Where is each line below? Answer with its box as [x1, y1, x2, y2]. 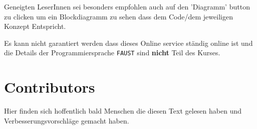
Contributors [4, 77, 95, 97]
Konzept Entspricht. [4, 21, 66, 31]
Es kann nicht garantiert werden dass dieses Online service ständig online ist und [4, 37, 253, 48]
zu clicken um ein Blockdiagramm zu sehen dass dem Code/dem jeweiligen [4, 11, 233, 21]
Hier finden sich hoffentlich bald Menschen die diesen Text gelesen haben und [4, 106, 242, 116]
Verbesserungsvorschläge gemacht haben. [4, 115, 129, 126]
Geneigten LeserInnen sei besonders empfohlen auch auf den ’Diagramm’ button [4, 1, 250, 11]
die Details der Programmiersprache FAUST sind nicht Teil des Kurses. [4, 47, 220, 58]
